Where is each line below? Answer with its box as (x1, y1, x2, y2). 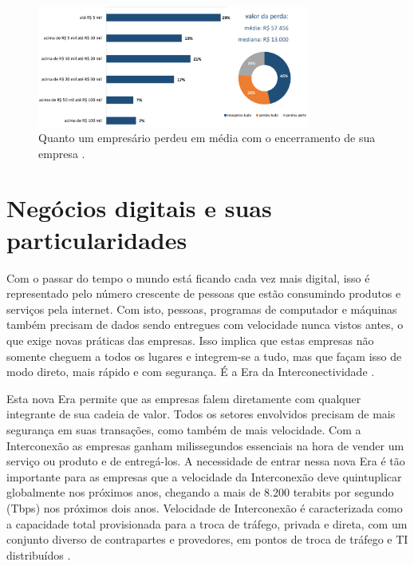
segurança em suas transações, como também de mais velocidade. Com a (6, 421, 361, 437)
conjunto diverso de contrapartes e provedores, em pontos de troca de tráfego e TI (6, 531, 408, 548)
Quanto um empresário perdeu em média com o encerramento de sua (38, 129, 376, 146)
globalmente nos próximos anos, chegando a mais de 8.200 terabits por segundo (6, 484, 394, 501)
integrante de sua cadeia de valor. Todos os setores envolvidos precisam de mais (6, 406, 396, 422)
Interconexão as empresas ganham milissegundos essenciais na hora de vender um (6, 437, 404, 453)
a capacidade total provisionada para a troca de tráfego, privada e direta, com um (6, 515, 408, 532)
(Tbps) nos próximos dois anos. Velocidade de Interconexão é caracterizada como (6, 499, 403, 516)
